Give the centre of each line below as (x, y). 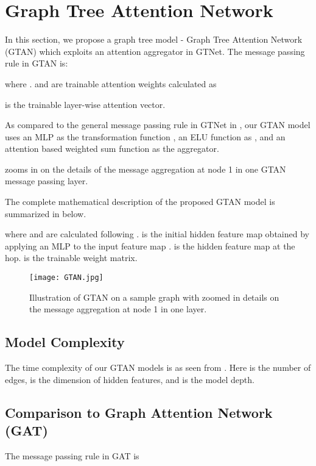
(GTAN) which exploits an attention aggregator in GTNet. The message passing (155, 51)
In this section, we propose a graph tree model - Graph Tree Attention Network (154, 39)
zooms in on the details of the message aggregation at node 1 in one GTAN (146, 169)
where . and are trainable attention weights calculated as (111, 83)
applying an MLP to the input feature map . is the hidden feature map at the (150, 246)
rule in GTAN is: (37, 63)
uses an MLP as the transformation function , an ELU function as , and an (145, 136)
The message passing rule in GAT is (72, 455)
